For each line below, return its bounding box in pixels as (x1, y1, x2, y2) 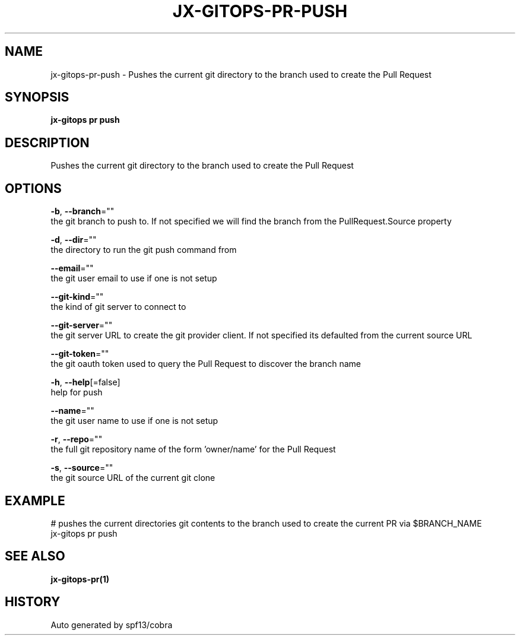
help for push (50, 387, 103, 398)
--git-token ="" (50, 348, 109, 359)
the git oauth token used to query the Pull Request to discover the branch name (50, 359, 362, 369)
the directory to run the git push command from (50, 245, 237, 255)
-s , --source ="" (50, 462, 113, 473)
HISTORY (5, 594, 61, 610)
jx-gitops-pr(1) (50, 574, 110, 584)
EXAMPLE (5, 493, 65, 508)
